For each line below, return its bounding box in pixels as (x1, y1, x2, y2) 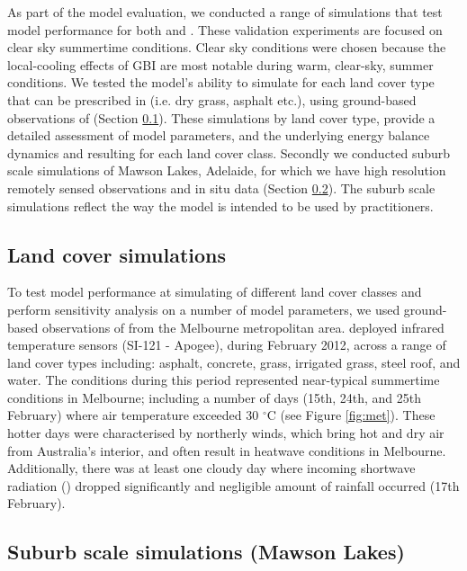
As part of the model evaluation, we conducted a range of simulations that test (7, 3, 443, 21)
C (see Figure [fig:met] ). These (266, 406, 436, 424)
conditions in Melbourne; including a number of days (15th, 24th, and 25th (7, 388, 421, 406)
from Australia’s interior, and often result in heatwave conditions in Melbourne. (7, 441, 446, 459)
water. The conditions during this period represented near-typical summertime (7, 370, 440, 389)
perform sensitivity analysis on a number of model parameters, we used (7, 299, 400, 318)
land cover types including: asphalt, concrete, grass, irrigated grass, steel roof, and (7, 352, 461, 371)
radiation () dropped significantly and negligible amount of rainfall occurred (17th (7, 476, 460, 495)
